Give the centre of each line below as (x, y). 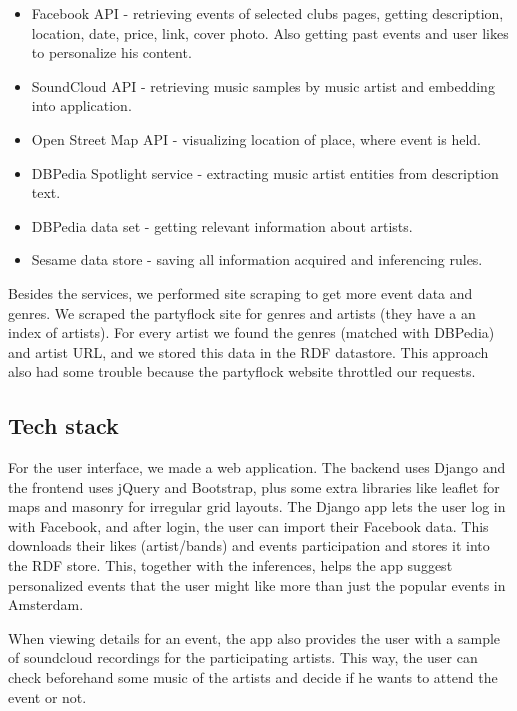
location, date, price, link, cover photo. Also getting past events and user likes (270, 32)
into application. (81, 105)
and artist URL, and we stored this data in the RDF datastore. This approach (248, 351)
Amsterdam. (46, 604)
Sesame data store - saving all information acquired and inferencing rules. (257, 259)
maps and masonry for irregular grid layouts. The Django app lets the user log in (257, 506)
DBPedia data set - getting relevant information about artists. (222, 225)
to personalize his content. (111, 52)
